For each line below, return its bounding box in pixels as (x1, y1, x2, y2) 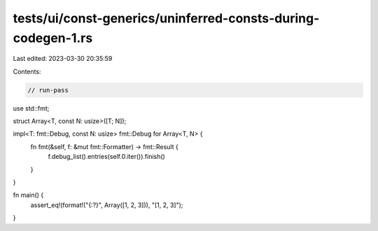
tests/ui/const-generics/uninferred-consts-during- (13, 10, 320, 26)
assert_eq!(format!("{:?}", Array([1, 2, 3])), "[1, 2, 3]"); (30, 200, 183, 209)
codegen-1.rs (13, 30, 93, 45)
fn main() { (13, 191, 44, 199)
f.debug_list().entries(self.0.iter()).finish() (48, 153, 166, 161)
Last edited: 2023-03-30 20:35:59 (13, 55, 113, 63)
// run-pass (27, 86, 69, 94)
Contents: (13, 67, 41, 76)
